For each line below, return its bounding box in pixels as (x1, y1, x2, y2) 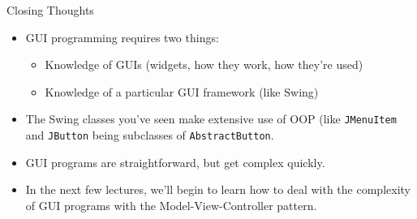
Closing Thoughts (6, 2, 94, 18)
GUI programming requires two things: (25, 28, 219, 45)
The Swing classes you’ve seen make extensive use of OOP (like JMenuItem (25, 110, 397, 127)
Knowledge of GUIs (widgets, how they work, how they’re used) (45, 56, 363, 73)
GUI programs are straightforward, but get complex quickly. (25, 153, 325, 170)
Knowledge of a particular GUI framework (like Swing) (45, 83, 319, 100)
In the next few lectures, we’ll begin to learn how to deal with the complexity (25, 181, 411, 198)
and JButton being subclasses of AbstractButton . (25, 127, 274, 144)
